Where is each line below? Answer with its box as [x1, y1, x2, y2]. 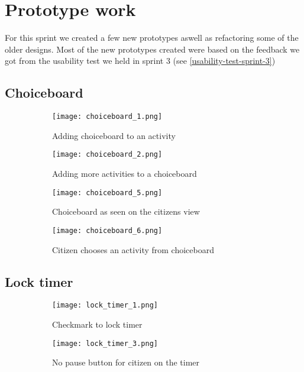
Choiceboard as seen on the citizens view [52, 205, 200, 218]
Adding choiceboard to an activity [52, 129, 176, 141]
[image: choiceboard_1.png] [52, 112, 163, 121]
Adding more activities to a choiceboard [52, 167, 197, 180]
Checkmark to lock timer [52, 318, 143, 330]
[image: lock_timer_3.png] [52, 339, 158, 348]
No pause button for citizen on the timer [52, 356, 200, 368]
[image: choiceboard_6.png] [52, 226, 163, 235]
